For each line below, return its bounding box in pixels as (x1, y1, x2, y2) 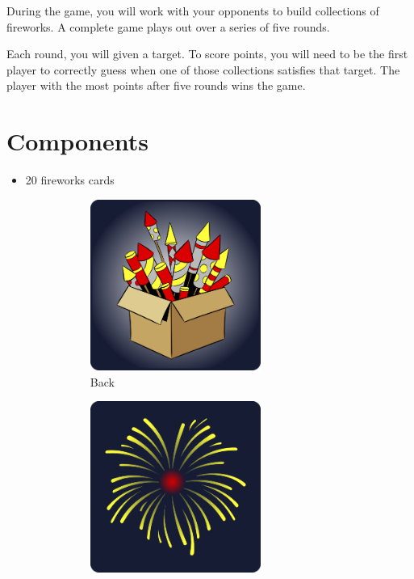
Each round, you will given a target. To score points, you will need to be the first (6, 45, 408, 62)
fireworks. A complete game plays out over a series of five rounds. (6, 18, 330, 35)
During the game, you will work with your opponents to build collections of (6, 2, 379, 19)
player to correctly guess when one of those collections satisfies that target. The (6, 61, 400, 78)
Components (6, 125, 148, 158)
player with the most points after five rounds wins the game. (6, 77, 306, 94)
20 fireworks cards (25, 171, 115, 188)
